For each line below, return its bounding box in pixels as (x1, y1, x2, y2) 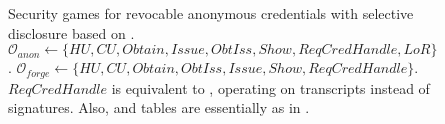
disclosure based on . (8, 22, 135, 43)
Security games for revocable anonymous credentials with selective (8, 3, 414, 23)
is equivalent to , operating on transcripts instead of (111, 77, 430, 98)
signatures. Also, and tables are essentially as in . (8, 97, 310, 118)
